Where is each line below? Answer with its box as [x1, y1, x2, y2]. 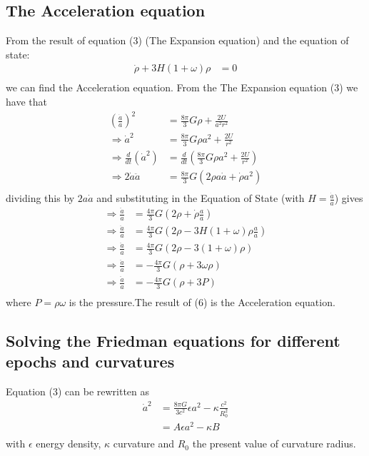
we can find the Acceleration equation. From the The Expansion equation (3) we [6, 80, 358, 95]
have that [6, 94, 47, 109]
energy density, [36, 436, 101, 451]
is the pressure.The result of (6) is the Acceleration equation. [69, 295, 335, 310]
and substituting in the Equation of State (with [96, 191, 305, 206]
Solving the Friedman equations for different [6, 330, 340, 352]
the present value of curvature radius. [192, 436, 356, 451]
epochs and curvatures [6, 350, 175, 373]
